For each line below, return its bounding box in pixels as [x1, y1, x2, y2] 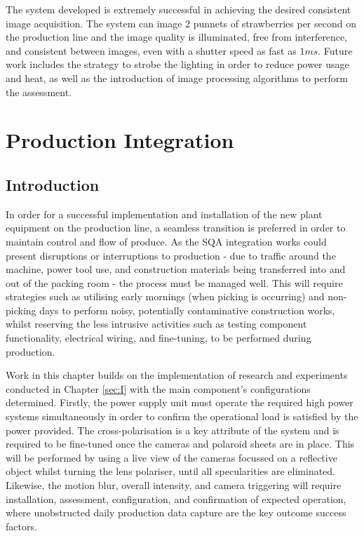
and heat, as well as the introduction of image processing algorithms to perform [6, 70, 348, 85]
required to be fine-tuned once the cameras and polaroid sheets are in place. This [6, 436, 355, 451]
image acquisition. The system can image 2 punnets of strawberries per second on [6, 15, 356, 30]
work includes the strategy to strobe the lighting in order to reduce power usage [6, 57, 349, 72]
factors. [6, 518, 37, 533]
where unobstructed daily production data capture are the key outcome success [6, 505, 346, 520]
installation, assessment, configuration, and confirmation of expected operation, [6, 491, 346, 506]
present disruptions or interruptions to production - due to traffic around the [6, 248, 336, 262]
